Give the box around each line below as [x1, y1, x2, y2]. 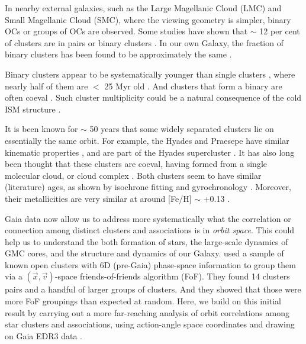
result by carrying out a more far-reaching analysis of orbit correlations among [5, 306, 289, 319]
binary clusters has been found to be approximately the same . [5, 48, 232, 60]
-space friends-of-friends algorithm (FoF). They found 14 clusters [54, 270, 290, 282]
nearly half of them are [5, 79, 88, 92]
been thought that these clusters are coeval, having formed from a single [5, 157, 268, 170]
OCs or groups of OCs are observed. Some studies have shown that [5, 25, 248, 37]
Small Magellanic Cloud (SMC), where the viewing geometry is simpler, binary [5, 13, 291, 25]
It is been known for [5, 123, 78, 135]
